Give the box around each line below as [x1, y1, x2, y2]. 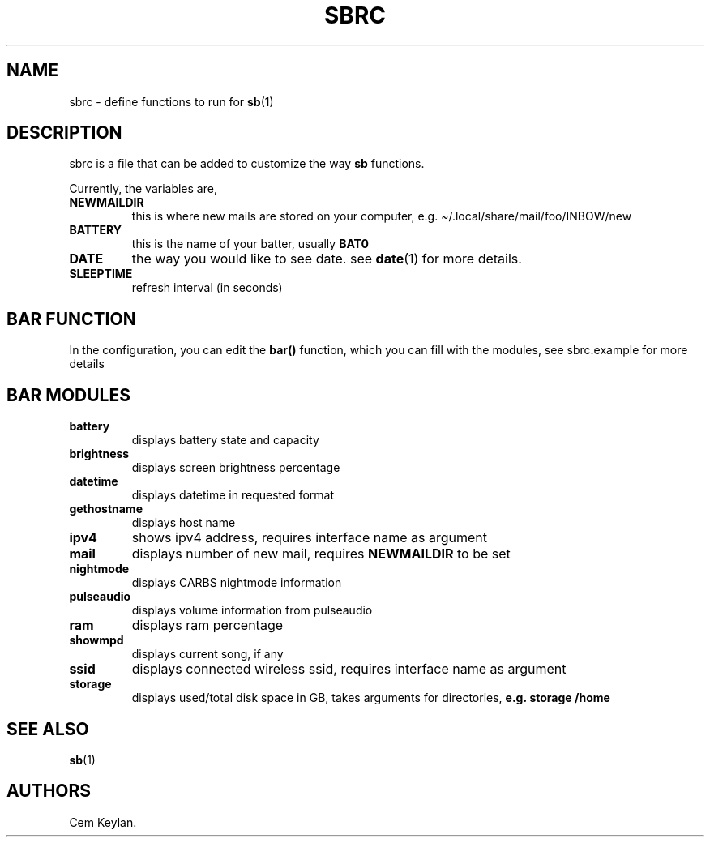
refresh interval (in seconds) [131, 280, 283, 295]
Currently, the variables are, [69, 182, 217, 196]
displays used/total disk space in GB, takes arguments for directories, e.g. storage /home [131, 691, 610, 705]
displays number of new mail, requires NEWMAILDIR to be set [131, 546, 511, 563]
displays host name [131, 516, 236, 530]
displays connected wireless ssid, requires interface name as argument [131, 661, 567, 678]
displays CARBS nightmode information [131, 576, 342, 590]
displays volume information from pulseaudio [131, 603, 373, 618]
